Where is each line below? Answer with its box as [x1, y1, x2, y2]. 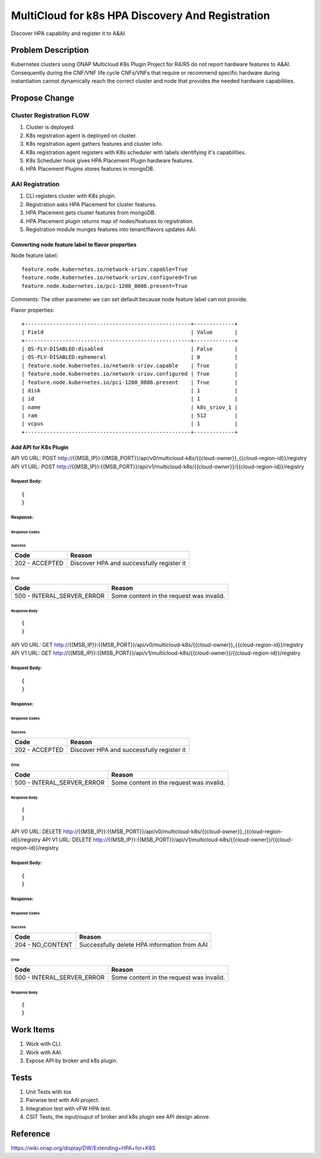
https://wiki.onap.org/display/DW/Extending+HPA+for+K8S [11, 1144, 156, 1151]
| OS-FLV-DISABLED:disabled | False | [21, 345, 238, 352]
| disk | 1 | [21, 387, 238, 394]
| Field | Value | [21, 329, 238, 336]
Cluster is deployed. [26, 124, 75, 131]
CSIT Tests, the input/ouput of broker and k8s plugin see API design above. [26, 1113, 210, 1121]
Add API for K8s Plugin [11, 443, 69, 450]
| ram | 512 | [21, 412, 238, 419]
